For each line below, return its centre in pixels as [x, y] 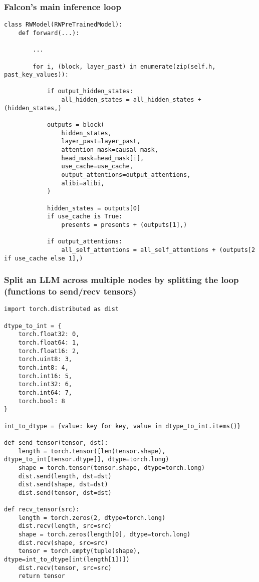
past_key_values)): [36, 75]
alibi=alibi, [83, 183]
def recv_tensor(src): [42, 510]
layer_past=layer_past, [101, 141]
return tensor [42, 576]
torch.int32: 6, [45, 384]
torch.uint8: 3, [45, 359]
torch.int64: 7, [45, 392]
